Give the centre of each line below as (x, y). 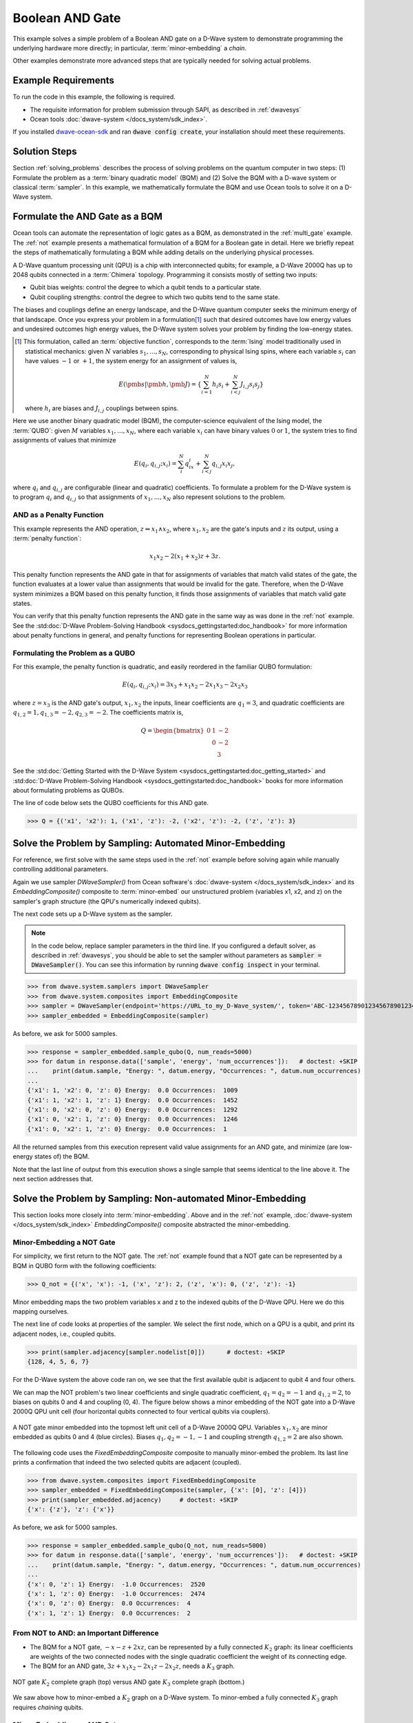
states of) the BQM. (62, 1156)
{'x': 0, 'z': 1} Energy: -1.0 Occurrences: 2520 (116, 1584)
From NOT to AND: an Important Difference (86, 1633)
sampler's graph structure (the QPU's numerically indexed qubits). (107, 901)
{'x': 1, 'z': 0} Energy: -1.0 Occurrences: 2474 (116, 1594)
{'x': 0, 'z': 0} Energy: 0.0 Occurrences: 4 (109, 1603)
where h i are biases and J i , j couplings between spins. (102, 409)
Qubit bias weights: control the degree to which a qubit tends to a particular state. (146, 287)
